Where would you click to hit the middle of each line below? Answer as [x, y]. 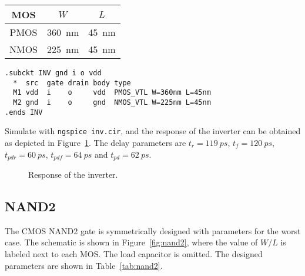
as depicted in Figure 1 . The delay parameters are [95, 142]
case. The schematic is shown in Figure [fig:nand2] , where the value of [131, 242]
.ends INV [24, 112]
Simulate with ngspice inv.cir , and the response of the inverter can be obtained [153, 131]
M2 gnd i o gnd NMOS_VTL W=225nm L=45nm [112, 102]
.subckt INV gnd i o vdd [53, 73]
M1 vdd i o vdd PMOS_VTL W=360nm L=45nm [112, 93]
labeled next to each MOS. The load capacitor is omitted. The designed [134, 253]
